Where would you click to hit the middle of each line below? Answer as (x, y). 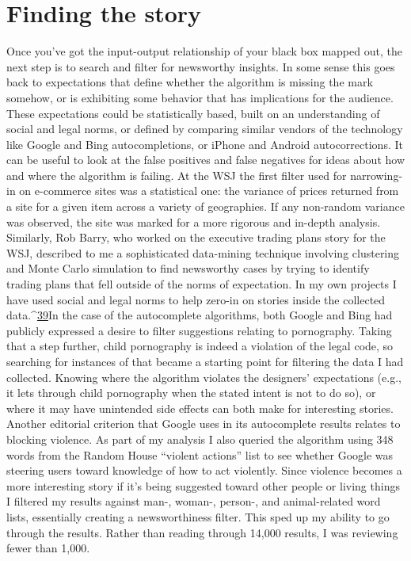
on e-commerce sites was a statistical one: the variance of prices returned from (209, 191)
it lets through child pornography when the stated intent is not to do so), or (191, 393)
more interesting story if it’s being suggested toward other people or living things (203, 485)
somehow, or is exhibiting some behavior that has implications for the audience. (200, 97)
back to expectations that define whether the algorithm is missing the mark (190, 82)
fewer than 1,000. (48, 548)
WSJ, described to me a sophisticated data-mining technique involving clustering (203, 252)
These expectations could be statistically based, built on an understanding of (193, 113)
